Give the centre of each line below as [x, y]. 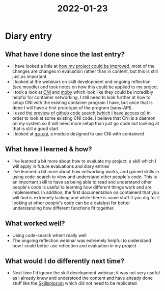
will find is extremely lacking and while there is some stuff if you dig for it [86, 197]
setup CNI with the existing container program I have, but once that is [82, 103]
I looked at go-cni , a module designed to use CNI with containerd [78, 134]
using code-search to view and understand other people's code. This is [84, 177]
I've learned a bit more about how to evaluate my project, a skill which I [84, 161]
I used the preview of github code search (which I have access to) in [81, 113]
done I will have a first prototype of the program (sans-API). [72, 108]
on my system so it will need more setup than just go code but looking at [86, 123]
